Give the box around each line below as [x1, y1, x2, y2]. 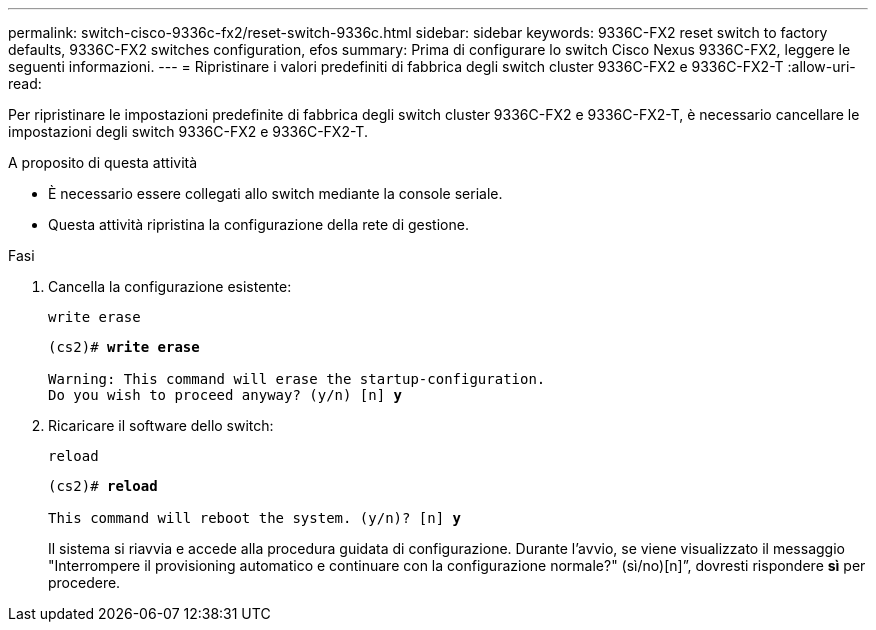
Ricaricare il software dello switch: [48, 417, 274, 434]
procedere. [48, 574, 121, 591]
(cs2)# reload [48, 478, 158, 494]
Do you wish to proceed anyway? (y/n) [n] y [48, 387, 403, 403]
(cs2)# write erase [48, 339, 200, 355]
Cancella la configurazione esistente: [48, 278, 292, 295]
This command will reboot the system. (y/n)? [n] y [48, 510, 462, 526]
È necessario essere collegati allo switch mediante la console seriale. [48, 185, 503, 202]
